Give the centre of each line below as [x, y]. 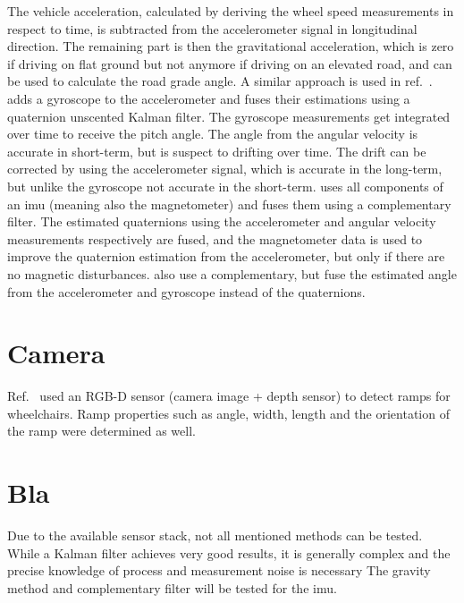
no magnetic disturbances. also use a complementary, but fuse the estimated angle [232, 273]
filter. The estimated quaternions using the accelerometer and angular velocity [222, 221]
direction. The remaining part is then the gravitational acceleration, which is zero [231, 46]
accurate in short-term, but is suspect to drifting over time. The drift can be [217, 151]
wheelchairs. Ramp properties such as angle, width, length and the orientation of [228, 413]
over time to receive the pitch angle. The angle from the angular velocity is [213, 134]
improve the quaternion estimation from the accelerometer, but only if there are [226, 256]
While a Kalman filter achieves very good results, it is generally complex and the [229, 552]
